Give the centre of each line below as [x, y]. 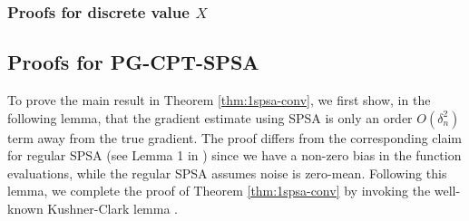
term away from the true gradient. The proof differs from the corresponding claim [235, 137]
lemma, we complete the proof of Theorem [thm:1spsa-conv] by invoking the [219, 191]
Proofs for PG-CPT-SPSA [133, 62]
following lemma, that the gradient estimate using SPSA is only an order [210, 117]
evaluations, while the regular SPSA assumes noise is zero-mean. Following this [227, 173]
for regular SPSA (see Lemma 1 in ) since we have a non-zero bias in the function [234, 155]
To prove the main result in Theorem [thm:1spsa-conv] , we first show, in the [219, 100]
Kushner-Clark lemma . [113, 209]
